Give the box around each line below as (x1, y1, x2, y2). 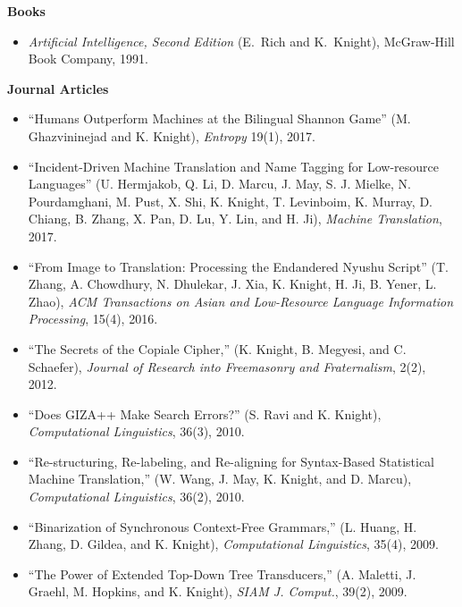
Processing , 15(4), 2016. (28, 309, 158, 328)
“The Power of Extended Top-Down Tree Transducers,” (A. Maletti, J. (28, 564, 416, 583)
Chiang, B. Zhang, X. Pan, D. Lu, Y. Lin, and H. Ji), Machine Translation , (28, 209, 442, 228)
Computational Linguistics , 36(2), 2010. (28, 487, 245, 506)
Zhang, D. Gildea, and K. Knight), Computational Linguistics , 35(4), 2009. (28, 535, 439, 553)
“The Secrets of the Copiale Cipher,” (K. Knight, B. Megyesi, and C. (28, 339, 407, 358)
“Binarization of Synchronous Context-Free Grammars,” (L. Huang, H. (28, 517, 417, 535)
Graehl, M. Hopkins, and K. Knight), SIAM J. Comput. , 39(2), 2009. (28, 582, 407, 601)
